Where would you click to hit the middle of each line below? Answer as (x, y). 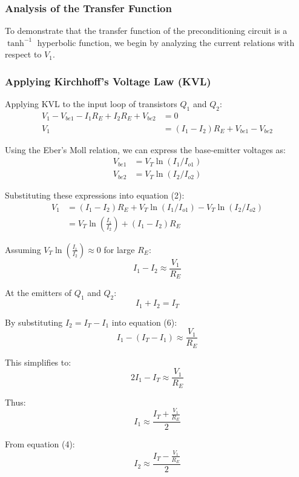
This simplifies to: (38, 362)
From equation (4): (40, 444)
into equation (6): (144, 322)
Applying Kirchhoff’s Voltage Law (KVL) (108, 81)
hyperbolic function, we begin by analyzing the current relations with (166, 42)
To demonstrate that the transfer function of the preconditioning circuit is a (146, 31)
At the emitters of (38, 293)
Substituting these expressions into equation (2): (95, 195)
